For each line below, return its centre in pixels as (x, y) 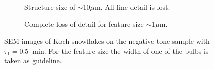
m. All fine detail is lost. (132, 7)
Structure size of (50, 7)
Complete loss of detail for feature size (84, 24)
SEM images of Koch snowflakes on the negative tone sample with (107, 41)
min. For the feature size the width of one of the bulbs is (120, 50)
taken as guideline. (33, 61)
